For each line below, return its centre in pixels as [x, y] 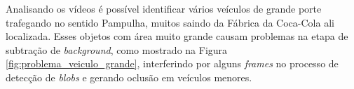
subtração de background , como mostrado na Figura [117, 49]
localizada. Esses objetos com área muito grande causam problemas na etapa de [177, 36]
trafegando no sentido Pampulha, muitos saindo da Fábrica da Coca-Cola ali [170, 22]
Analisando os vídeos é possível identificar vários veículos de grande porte [164, 8]
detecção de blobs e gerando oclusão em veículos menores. [129, 77]
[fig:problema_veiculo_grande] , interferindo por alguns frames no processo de [172, 63]
